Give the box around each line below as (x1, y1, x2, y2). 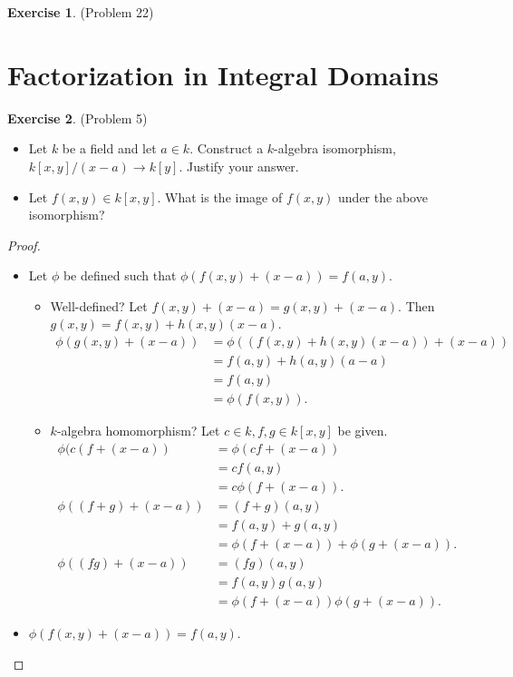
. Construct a (189, 139, 264, 158)
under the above (338, 187, 428, 206)
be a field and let (62, 139, 157, 158)
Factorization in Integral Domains (7, 55, 440, 93)
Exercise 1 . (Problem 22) (7, 3, 154, 21)
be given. (337, 421, 388, 440)
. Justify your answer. (179, 156, 299, 175)
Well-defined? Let (50, 296, 148, 315)
